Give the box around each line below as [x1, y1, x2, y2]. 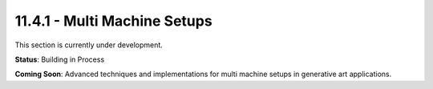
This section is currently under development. [14, 40, 164, 50]
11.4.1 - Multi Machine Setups [14, 12, 212, 30]
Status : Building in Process [14, 55, 105, 64]
